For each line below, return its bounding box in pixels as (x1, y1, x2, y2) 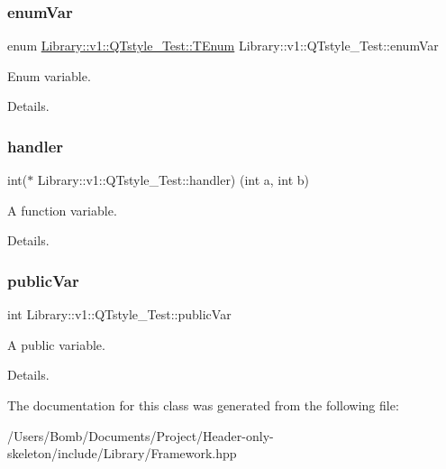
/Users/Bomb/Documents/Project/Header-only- (7, 426, 274, 445)
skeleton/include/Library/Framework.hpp (7, 444, 237, 463)
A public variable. (7, 335, 105, 354)
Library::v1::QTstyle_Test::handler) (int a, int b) (37, 170, 309, 189)
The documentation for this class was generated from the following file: (7, 396, 399, 414)
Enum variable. (7, 66, 91, 85)
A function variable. (7, 200, 117, 219)
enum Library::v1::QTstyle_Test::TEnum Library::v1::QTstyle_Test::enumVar (7, 36, 439, 55)
